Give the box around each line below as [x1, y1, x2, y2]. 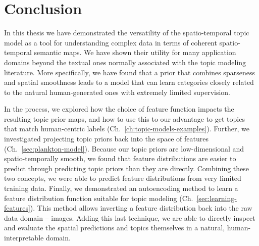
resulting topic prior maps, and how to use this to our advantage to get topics [4, 113, 245, 124]
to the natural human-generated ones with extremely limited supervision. [4, 86, 231, 97]
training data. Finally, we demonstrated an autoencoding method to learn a [4, 183, 238, 193]
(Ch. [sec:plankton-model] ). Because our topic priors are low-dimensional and [4, 143, 244, 154]
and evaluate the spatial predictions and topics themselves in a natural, [4, 222, 225, 233]
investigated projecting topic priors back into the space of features [4, 133, 209, 144]
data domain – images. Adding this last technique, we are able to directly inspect [4, 212, 255, 223]
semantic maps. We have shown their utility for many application [34, 47, 236, 58]
